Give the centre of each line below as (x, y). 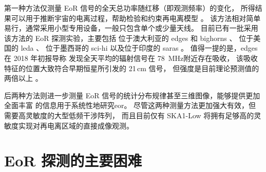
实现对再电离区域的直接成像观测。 (76, 125)
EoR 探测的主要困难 (73, 160)
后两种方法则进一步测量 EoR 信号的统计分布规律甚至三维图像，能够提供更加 (132, 95)
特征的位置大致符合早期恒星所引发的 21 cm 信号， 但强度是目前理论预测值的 (132, 68)
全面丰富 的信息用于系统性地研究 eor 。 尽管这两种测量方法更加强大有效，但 (130, 105)
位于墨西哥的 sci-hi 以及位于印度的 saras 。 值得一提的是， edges (151, 48)
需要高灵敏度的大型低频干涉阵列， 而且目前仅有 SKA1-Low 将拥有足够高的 (129, 115)
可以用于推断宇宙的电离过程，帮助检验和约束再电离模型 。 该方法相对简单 (136, 18)
